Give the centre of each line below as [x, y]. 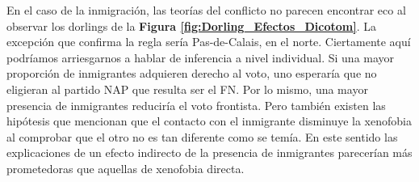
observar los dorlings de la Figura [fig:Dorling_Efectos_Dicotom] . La [191, 25]
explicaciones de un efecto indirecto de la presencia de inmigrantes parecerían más [209, 152]
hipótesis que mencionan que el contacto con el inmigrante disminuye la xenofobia [209, 121]
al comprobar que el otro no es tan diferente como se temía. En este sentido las [202, 136]
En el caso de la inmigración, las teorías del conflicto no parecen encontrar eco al [206, 10]
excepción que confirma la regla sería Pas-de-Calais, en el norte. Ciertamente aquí [209, 42]
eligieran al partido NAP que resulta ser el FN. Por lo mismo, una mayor [187, 89]
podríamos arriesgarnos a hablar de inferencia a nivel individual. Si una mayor [201, 57]
